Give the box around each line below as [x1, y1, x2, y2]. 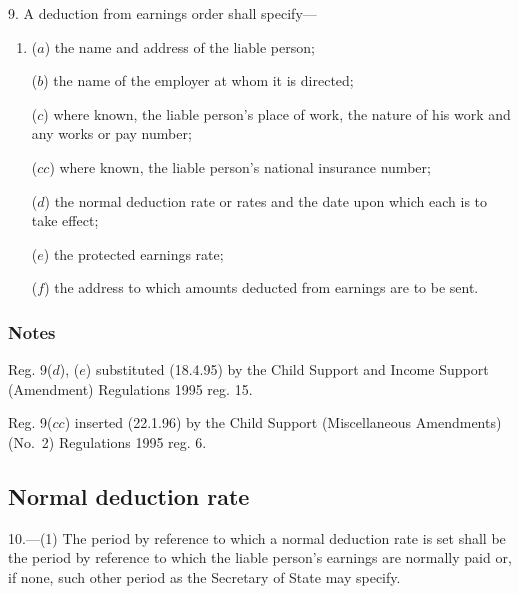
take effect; [31, 210, 99, 231]
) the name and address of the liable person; [44, 36, 315, 57]
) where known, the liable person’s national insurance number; [49, 156, 431, 177]
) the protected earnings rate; [43, 243, 224, 264]
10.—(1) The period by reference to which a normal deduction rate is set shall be [8, 527, 506, 548]
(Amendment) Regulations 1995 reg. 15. [8, 378, 253, 399]
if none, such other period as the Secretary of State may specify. [8, 566, 401, 587]
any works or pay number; [31, 123, 192, 144]
